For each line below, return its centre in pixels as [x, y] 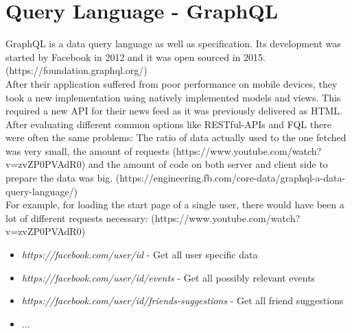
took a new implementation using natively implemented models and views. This [173, 97]
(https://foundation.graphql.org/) [77, 70]
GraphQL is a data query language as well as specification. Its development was [173, 44]
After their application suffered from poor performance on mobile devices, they [172, 83]
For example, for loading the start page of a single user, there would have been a [175, 205]
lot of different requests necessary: [77, 218]
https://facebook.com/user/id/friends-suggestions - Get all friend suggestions [183, 300]
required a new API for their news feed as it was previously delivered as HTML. [174, 111]
